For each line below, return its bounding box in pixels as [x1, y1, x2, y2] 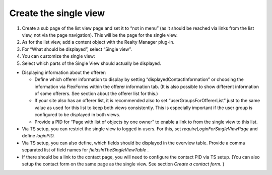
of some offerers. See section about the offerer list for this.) [34, 91, 158, 97]
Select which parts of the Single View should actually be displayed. [22, 60, 161, 66]
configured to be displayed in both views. [34, 112, 120, 118]
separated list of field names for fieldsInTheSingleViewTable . [22, 147, 149, 153]
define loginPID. [22, 133, 55, 139]
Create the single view [9, 8, 105, 19]
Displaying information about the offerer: [22, 69, 106, 75]
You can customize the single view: [22, 53, 95, 59]
